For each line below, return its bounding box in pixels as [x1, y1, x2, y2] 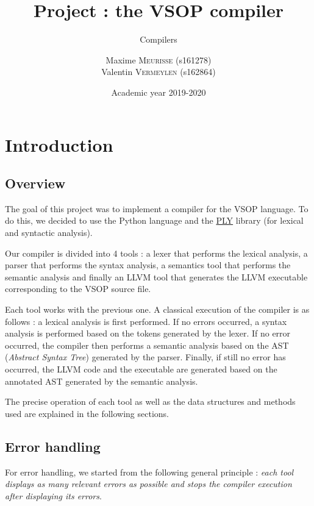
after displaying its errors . [5, 489, 102, 502]
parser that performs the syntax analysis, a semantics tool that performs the [5, 258, 291, 271]
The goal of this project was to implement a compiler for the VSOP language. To [5, 202, 309, 215]
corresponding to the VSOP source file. [5, 282, 151, 295]
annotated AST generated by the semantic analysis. [5, 374, 198, 387]
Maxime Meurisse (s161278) [105, 53, 212, 66]
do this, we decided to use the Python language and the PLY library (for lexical [5, 214, 304, 227]
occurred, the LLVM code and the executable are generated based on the [5, 363, 277, 376]
